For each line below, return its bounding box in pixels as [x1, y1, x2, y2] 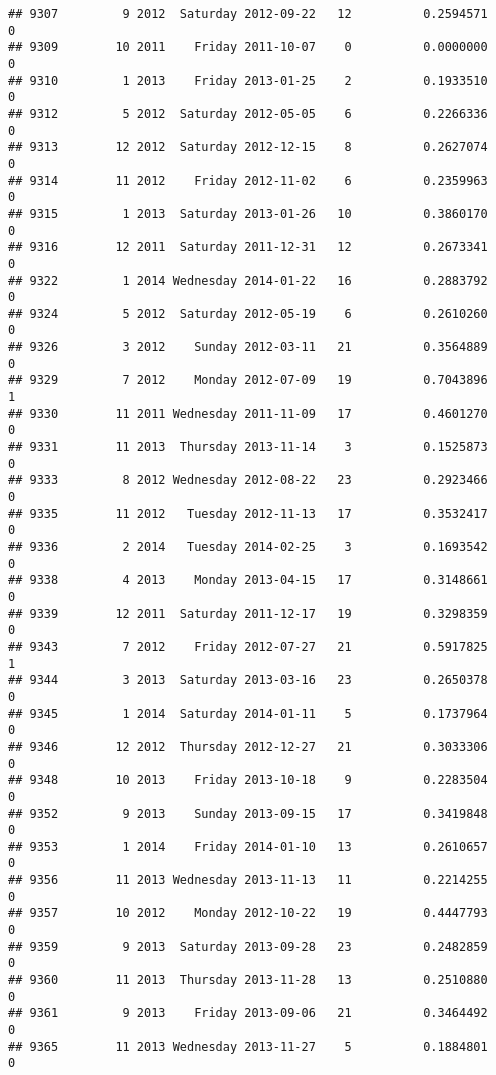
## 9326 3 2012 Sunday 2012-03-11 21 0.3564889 [8, 340, 488, 355]
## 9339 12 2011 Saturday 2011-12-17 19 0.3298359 [8, 606, 488, 621]
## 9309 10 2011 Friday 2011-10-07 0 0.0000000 [8, 40, 488, 55]
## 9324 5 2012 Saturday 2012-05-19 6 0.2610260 [8, 306, 488, 321]
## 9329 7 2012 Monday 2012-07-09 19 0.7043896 [8, 373, 488, 388]
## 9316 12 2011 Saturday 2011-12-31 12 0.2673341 [8, 240, 488, 255]
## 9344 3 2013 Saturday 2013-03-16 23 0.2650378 [8, 673, 488, 688]
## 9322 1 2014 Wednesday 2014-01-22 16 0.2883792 [8, 273, 488, 288]
